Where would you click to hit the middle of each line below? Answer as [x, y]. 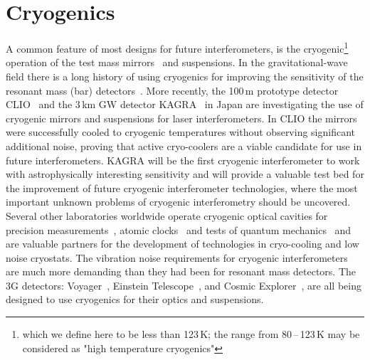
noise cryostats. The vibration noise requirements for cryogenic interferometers [177, 257]
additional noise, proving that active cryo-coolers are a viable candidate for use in [184, 145]
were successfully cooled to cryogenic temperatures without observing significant [181, 132]
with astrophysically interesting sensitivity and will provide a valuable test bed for [185, 174]
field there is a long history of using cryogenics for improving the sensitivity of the [185, 76]
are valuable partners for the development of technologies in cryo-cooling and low [183, 244]
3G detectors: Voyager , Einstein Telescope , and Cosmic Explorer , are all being [184, 285]
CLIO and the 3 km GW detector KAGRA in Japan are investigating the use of [185, 104]
